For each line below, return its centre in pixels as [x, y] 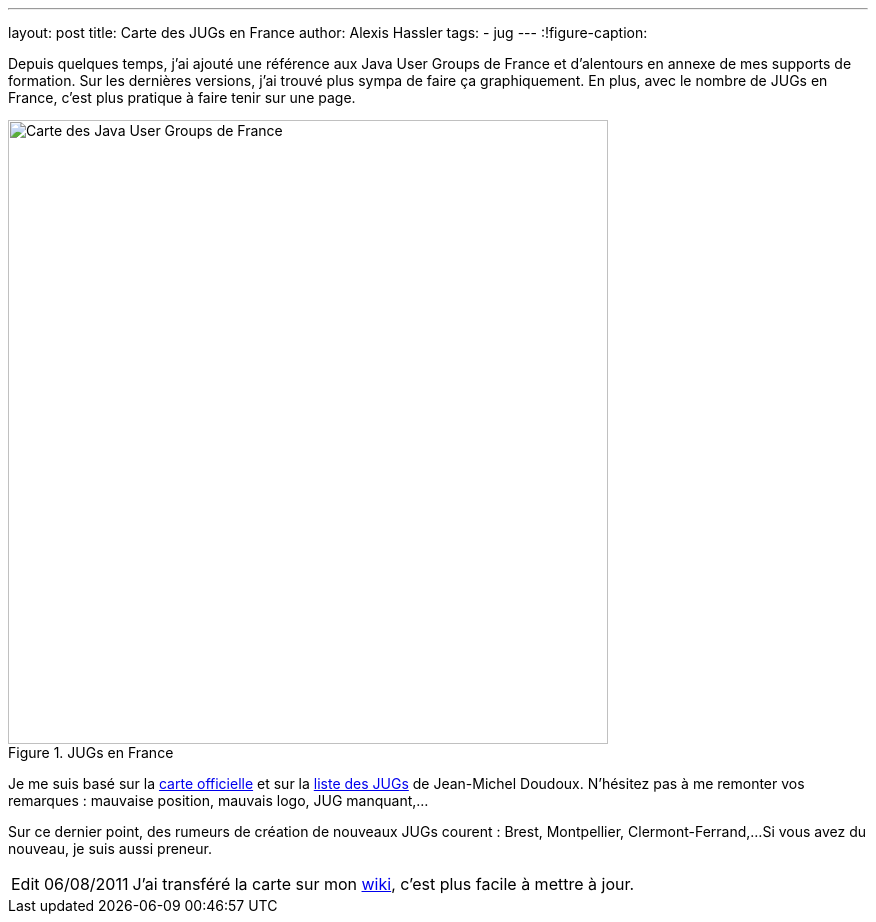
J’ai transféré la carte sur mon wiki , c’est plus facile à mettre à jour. [383, 884]
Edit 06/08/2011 [70, 884]
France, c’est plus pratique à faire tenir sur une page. [182, 97]
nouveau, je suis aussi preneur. [110, 848]
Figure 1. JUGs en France [91, 752]
